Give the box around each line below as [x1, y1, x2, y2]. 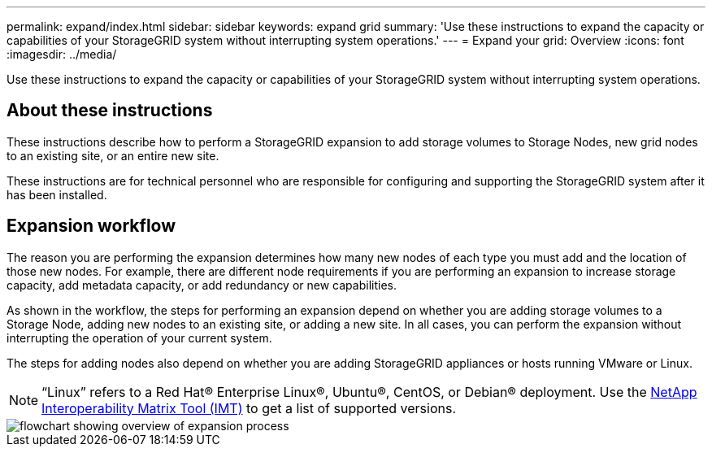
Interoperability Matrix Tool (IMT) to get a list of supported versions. [41, 399, 457, 416]
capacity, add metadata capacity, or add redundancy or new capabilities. [7, 277, 397, 292]
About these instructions [7, 100, 213, 121]
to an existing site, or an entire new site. [7, 148, 219, 163]
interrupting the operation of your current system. [7, 330, 272, 345]
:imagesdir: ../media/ [7, 47, 117, 61]
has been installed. [7, 187, 107, 202]
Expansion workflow [7, 216, 176, 237]
